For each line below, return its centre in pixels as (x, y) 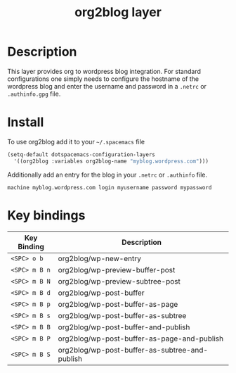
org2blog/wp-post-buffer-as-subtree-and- (133, 350)
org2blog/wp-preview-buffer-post (117, 270)
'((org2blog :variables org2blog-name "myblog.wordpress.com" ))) (111, 161)
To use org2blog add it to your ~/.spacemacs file (76, 141)
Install (26, 122)
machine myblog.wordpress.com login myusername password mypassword (110, 187)
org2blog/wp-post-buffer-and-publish (124, 327)
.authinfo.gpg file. (34, 94)
